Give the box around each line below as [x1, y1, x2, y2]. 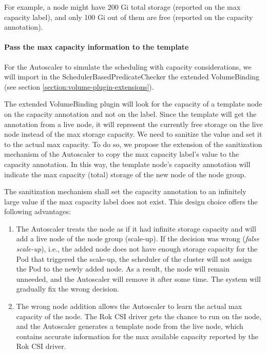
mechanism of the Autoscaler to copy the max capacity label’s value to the [4, 149, 239, 159]
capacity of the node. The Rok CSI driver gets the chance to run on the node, [16, 310, 261, 321]
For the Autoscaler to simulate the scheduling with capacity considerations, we [4, 61, 252, 72]
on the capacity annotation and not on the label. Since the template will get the [4, 108, 257, 119]
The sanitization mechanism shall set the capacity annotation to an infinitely [4, 186, 246, 197]
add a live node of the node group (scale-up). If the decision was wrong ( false [16, 233, 259, 244]
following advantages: [4, 206, 71, 217]
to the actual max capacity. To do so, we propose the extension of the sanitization [4, 138, 262, 149]
